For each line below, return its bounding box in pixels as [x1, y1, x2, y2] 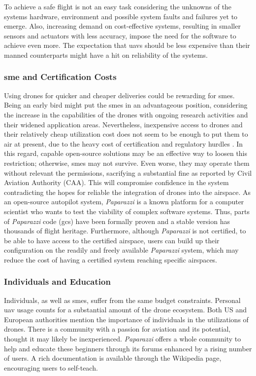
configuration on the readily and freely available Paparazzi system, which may [4, 245, 239, 255]
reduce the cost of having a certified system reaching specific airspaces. [4, 254, 218, 264]
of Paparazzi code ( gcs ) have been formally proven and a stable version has [4, 216, 230, 226]
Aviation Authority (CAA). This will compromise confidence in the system [4, 177, 229, 188]
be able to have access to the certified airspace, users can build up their [4, 235, 220, 245]
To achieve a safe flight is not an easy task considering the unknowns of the [4, 1, 232, 11]
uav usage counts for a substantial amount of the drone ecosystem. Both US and [4, 304, 247, 315]
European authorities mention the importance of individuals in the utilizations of [4, 314, 249, 324]
